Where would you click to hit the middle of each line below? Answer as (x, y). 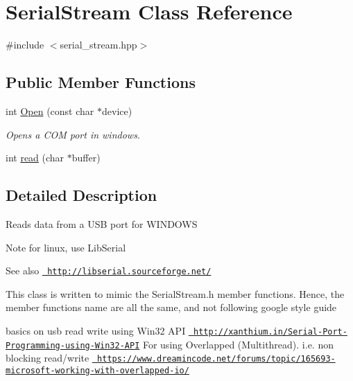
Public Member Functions (101, 82)
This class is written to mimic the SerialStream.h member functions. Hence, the (175, 293)
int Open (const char (50, 110)
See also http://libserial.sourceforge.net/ (109, 271)
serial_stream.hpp (98, 45)
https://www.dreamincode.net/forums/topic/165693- (216, 359)
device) (117, 110)
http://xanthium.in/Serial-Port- (270, 331)
